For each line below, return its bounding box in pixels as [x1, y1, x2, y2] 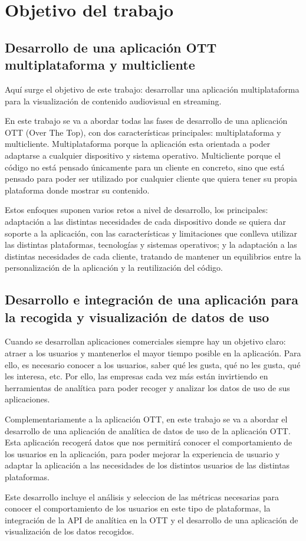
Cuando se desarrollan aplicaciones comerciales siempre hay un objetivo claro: [5, 335, 286, 347]
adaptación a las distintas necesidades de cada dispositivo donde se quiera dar [5, 215, 287, 227]
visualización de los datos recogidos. [5, 525, 134, 537]
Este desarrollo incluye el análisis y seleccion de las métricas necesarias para [5, 490, 279, 503]
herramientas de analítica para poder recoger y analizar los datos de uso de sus [5, 381, 290, 394]
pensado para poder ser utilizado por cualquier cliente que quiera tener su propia [5, 172, 298, 185]
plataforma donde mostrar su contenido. [5, 183, 150, 196]
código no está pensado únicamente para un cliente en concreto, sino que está [5, 160, 285, 173]
